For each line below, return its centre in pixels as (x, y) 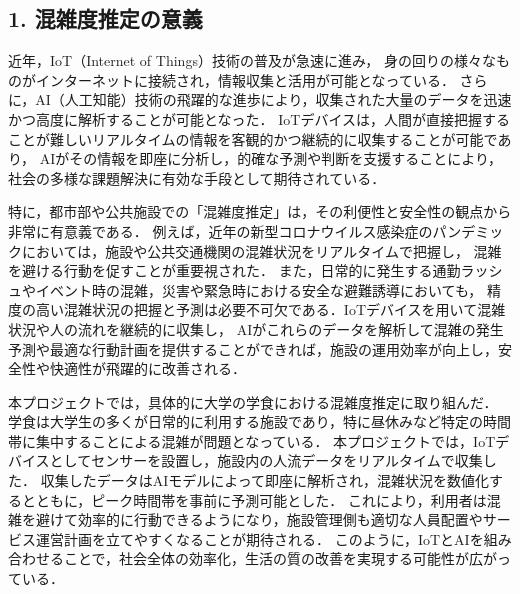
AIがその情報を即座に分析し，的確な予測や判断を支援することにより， (270, 158)
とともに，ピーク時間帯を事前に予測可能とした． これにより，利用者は (254, 499)
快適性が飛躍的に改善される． (147, 368)
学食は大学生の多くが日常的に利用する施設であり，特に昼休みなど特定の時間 (259, 421)
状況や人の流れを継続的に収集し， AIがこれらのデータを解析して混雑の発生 (256, 328)
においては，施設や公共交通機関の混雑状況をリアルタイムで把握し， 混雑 (261, 250)
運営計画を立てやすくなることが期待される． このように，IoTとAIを (259, 538)
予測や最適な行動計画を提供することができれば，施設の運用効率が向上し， (253, 348)
